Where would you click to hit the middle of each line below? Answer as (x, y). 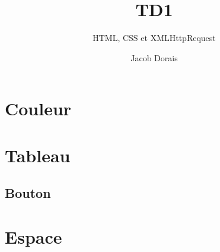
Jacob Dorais (154, 57)
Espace (34, 236)
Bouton (28, 193)
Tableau (38, 155)
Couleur (38, 108)
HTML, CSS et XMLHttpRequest (154, 38)
